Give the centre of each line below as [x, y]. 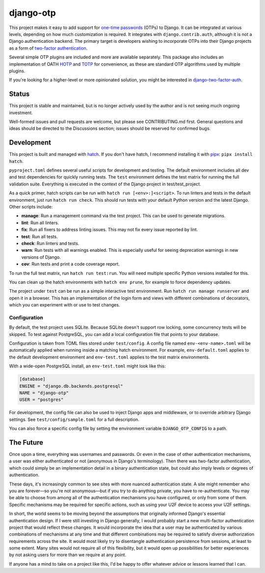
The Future [26, 442]
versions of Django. [41, 257]
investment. [21, 113]
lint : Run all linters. [40, 223]
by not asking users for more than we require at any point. [68, 555]
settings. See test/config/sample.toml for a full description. [74, 419]
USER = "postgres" [41, 400]
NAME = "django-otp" [44, 393]
